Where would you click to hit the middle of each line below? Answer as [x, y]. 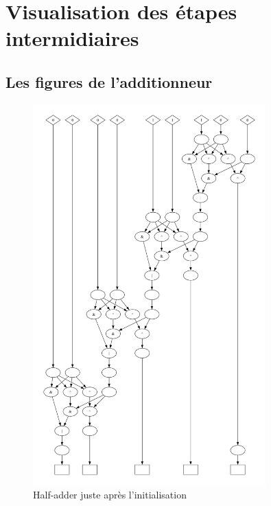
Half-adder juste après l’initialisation [110, 495]
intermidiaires [72, 38]
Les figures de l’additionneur [109, 81]
